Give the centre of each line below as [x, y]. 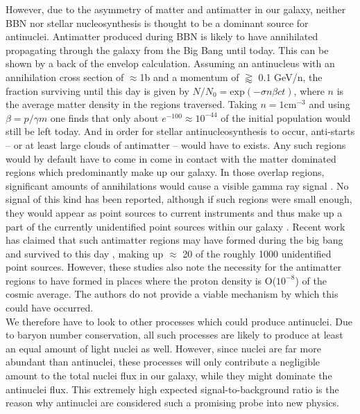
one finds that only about [104, 117]
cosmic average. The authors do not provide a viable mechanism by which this [172, 294]
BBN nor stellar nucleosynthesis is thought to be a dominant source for [157, 22]
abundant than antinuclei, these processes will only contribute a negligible [163, 362]
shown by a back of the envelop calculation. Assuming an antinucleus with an [170, 63]
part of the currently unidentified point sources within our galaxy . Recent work [175, 226]
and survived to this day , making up [85, 253]
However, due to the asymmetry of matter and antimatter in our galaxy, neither [176, 9]
